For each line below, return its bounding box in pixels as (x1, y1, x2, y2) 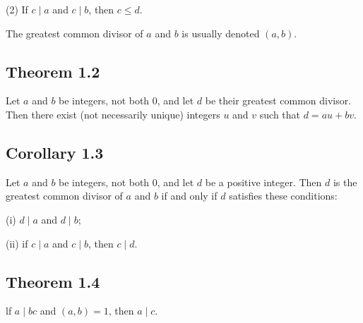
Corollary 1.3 (6, 141, 104, 163)
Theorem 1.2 (6, 60, 100, 82)
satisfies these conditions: (229, 188, 338, 203)
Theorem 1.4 (6, 270, 100, 292)
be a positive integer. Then (205, 174, 322, 189)
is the (333, 174, 357, 189)
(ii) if (6, 236, 28, 250)
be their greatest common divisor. (205, 93, 352, 108)
